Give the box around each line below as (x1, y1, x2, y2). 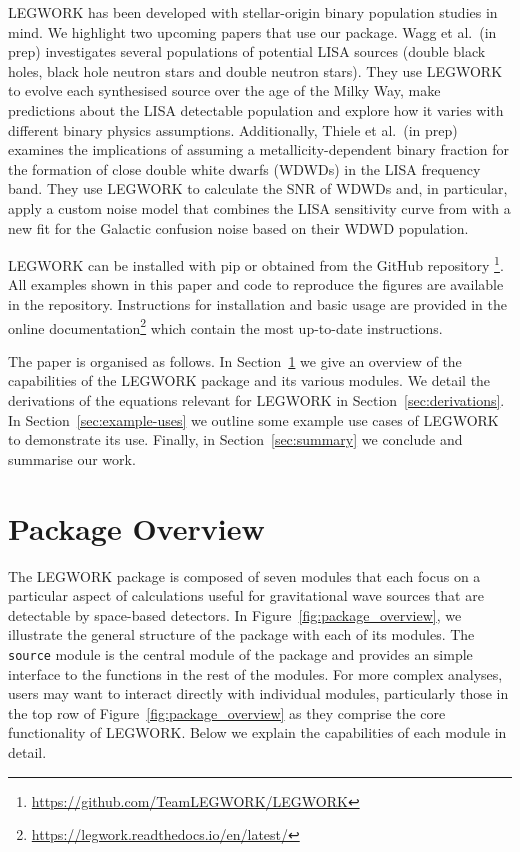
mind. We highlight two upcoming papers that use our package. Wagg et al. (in (8, 21, 497, 42)
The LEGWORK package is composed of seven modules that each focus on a (8, 565, 481, 586)
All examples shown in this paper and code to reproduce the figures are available (8, 274, 504, 295)
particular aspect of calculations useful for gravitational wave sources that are (8, 585, 484, 606)
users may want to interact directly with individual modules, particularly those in (8, 683, 509, 704)
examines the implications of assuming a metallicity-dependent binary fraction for (8, 139, 509, 160)
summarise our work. (8, 448, 136, 469)
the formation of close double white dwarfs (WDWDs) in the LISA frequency (8, 158, 481, 179)
